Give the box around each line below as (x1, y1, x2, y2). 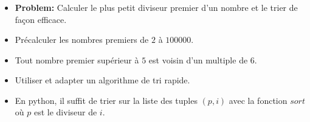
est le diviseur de (33, 106, 97, 118)
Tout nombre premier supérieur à (15, 53, 139, 66)
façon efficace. (15, 13, 67, 25)
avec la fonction (229, 94, 288, 106)
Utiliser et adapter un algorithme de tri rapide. (15, 74, 190, 86)
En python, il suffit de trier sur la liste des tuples (15, 94, 198, 106)
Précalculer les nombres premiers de (15, 33, 149, 46)
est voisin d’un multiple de (148, 53, 248, 66)
